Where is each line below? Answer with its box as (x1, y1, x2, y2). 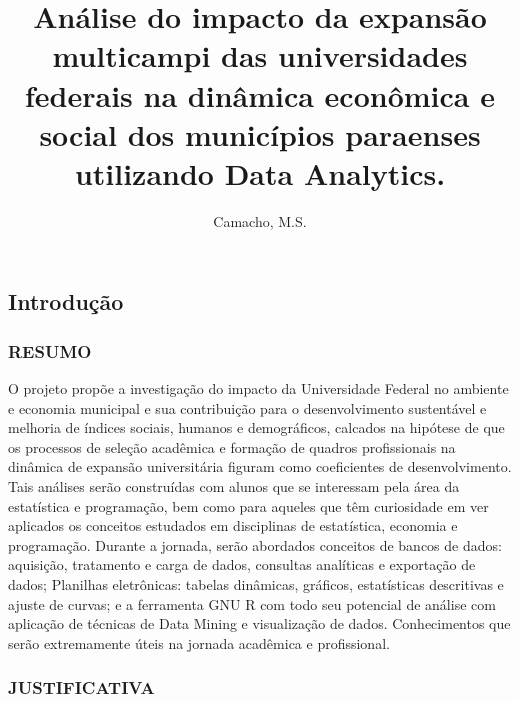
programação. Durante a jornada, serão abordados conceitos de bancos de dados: (8, 534, 502, 555)
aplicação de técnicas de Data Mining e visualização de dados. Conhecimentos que (8, 613, 511, 634)
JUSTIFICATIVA (8, 675, 155, 700)
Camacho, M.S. (213, 210, 307, 231)
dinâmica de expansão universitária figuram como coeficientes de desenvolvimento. (8, 456, 512, 477)
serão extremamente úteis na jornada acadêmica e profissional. (8, 632, 390, 653)
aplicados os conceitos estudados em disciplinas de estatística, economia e (8, 515, 458, 536)
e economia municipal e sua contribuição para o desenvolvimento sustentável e (8, 397, 487, 418)
